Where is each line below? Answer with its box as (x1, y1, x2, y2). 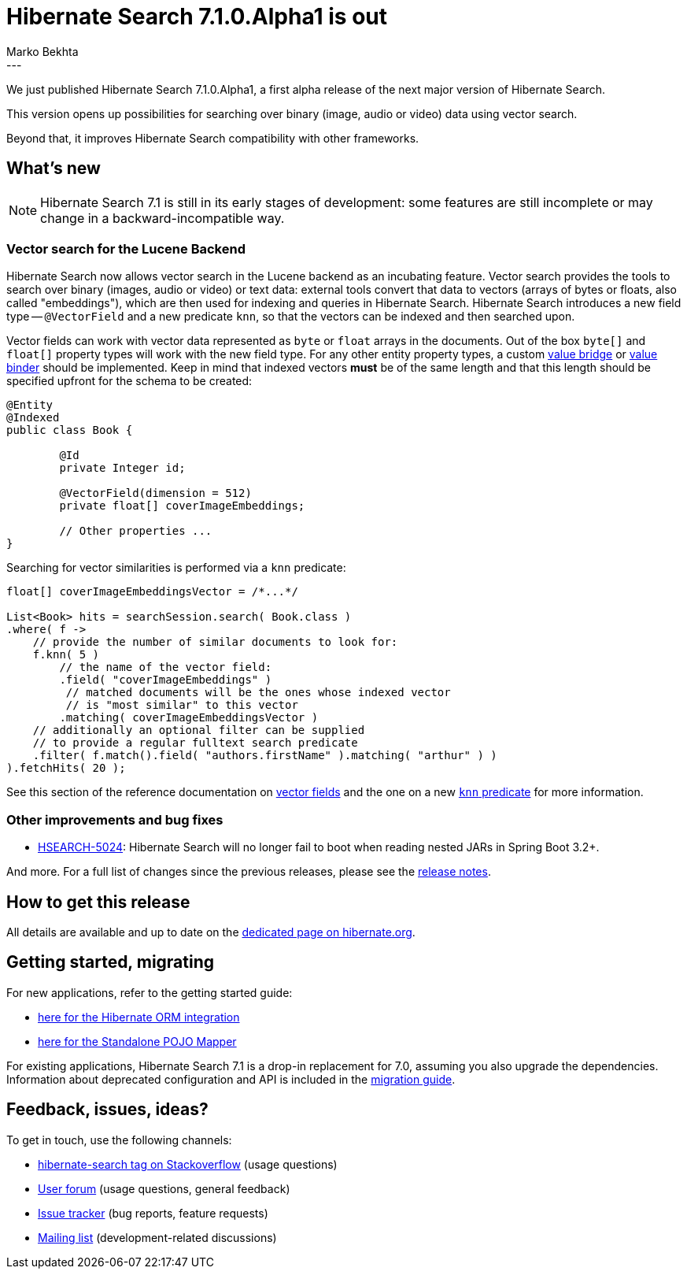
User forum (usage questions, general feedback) (38, 1181, 290, 1195)
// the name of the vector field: (59, 661, 272, 674)
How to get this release (6, 891, 190, 912)
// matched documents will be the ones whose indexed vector (65, 686, 451, 699)
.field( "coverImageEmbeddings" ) (59, 673, 272, 687)
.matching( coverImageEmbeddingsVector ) (59, 711, 319, 725)
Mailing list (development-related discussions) (38, 1230, 277, 1244)
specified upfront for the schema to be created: (6, 374, 253, 388)
